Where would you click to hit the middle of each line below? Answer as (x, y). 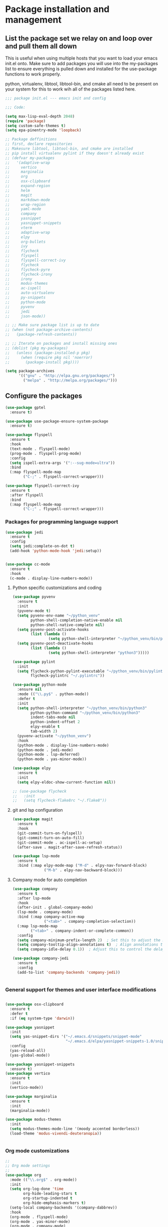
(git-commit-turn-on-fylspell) (50, 833)
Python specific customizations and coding (57, 588)
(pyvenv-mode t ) (34, 611)
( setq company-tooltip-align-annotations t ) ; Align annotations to (91, 945)
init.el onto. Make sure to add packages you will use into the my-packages (82, 63)
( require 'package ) (25, 121)
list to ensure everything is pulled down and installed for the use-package (81, 69)
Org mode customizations (37, 1150)
